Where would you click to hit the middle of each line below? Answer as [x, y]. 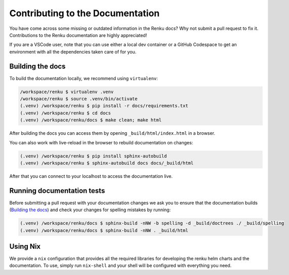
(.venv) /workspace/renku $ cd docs [66, 113]
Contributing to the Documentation [85, 13]
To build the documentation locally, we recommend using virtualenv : [84, 78]
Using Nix [25, 246]
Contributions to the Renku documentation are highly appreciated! [78, 35]
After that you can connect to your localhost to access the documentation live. [91, 176]
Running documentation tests [57, 191]
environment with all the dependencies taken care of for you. [73, 52]
